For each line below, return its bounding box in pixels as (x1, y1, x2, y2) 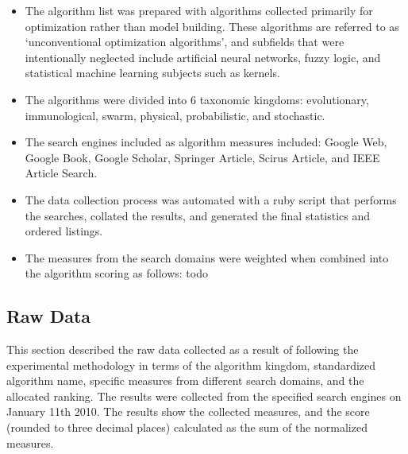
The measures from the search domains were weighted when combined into (25, 249, 389, 266)
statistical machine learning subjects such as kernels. (25, 64, 280, 81)
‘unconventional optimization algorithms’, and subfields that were (25, 33, 344, 50)
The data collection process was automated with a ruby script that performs (25, 191, 397, 208)
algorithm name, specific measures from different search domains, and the (6, 372, 364, 389)
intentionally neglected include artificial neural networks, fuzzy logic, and (25, 49, 381, 65)
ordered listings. (25, 223, 103, 239)
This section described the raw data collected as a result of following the (6, 341, 359, 358)
